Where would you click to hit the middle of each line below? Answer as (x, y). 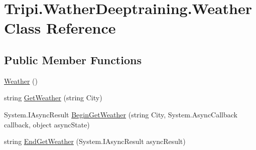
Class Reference (60, 28)
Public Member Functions (73, 59)
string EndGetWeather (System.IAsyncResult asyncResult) (95, 141)
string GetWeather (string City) (53, 98)
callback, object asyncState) (47, 124)
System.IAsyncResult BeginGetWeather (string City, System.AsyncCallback (121, 114)
